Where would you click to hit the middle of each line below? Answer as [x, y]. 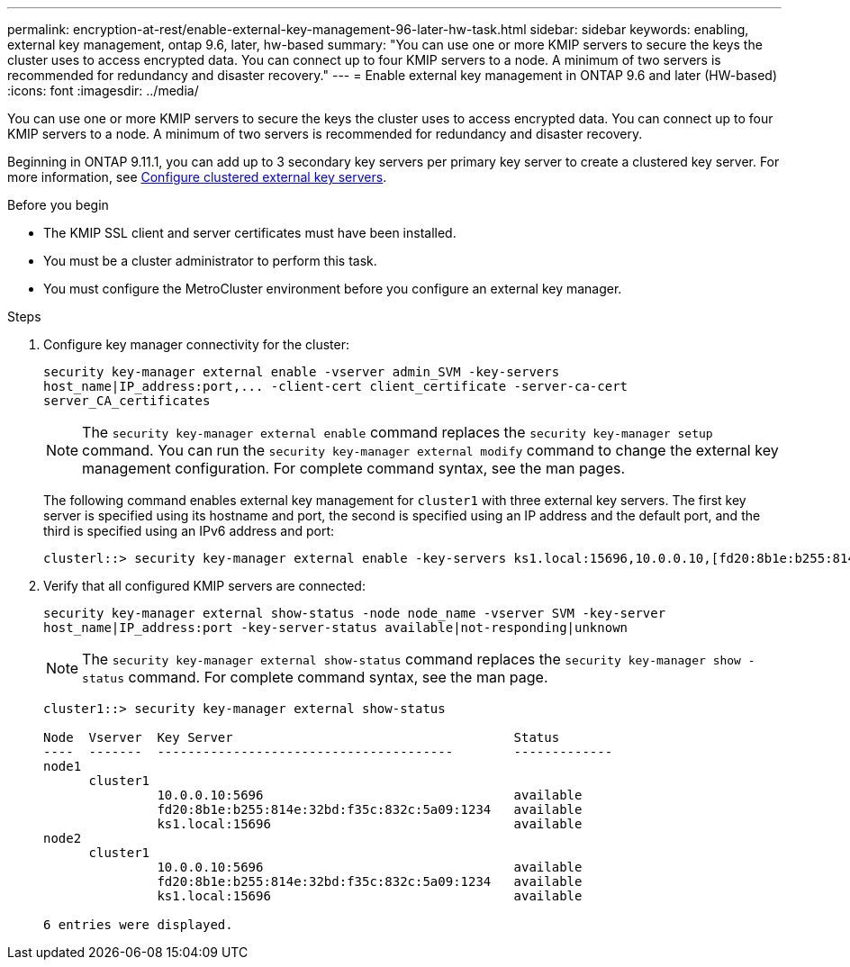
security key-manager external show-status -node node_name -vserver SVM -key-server [355, 613]
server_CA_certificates [127, 401]
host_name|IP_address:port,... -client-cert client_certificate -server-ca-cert [336, 386]
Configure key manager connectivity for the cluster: [197, 344]
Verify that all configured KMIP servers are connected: [204, 586]
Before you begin [58, 205]
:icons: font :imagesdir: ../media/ [103, 90]
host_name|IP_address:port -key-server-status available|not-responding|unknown [336, 628]
